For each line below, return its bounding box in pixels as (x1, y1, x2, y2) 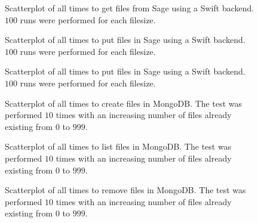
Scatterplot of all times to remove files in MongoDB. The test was (5, 184, 246, 196)
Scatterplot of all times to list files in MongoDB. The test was (5, 140, 232, 153)
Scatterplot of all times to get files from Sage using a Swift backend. (5, 2, 254, 14)
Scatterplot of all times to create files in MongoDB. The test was (5, 97, 242, 109)
